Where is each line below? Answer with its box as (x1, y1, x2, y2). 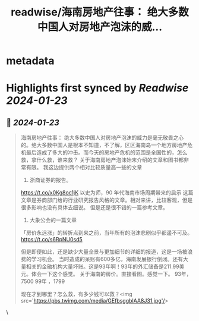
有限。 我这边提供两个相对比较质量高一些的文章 (26, 164, 143, 171)
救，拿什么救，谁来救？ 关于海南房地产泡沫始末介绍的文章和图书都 (20, 156, 184, 163)
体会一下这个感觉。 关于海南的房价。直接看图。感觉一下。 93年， (31, 270, 192, 278)
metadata (6, 54, 55, 68)
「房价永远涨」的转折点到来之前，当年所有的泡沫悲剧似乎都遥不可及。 (20, 229, 193, 237)
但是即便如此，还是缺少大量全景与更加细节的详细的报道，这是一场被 (20, 248, 188, 256)
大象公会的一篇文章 (29, 216, 77, 224)
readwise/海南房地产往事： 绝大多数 (11, 5, 189, 19)
